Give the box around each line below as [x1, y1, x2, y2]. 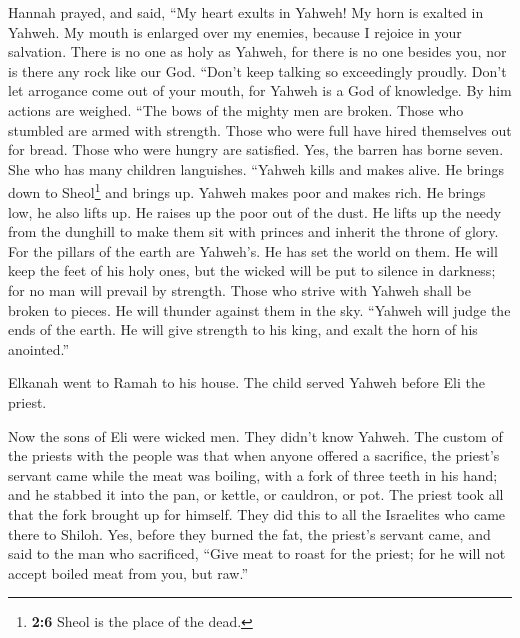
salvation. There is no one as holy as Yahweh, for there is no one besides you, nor [8, 41, 507, 62]
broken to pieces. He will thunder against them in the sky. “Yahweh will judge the [8, 299, 511, 320]
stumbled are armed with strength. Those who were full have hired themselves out [8, 119, 512, 140]
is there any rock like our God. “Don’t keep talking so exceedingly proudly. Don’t [8, 60, 507, 81]
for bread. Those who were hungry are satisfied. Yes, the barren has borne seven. [8, 139, 504, 160]
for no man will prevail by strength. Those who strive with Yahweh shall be [8, 279, 471, 300]
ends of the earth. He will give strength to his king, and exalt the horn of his [8, 319, 478, 340]
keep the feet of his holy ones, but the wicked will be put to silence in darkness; [8, 260, 496, 281]
